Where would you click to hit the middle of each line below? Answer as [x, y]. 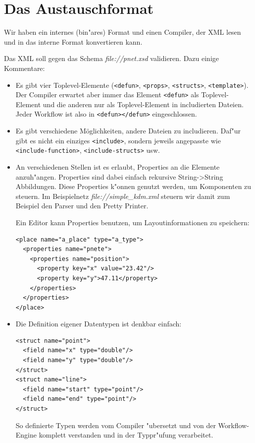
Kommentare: [25, 68]
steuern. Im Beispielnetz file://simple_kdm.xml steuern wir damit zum [123, 196]
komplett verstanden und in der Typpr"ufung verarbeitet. [126, 435]
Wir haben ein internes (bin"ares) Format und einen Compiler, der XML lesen [123, 32]
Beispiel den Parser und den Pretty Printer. [82, 206]
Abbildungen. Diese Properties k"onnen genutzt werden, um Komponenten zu [133, 186]
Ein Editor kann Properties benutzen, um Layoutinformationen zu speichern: [132, 222]
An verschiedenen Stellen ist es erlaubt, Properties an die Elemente [118, 166]
